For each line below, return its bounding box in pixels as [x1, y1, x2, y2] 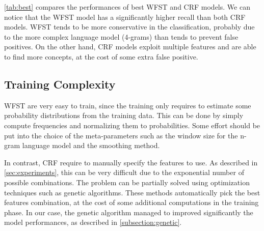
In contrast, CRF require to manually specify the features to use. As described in [4, 157, 258, 167]
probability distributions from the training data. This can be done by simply [4, 110, 244, 121]
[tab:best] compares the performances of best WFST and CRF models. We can [4, 2, 250, 12]
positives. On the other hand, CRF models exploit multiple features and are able [4, 41, 256, 52]
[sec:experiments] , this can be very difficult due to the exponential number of [4, 167, 244, 178]
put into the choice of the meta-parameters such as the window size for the [4, 130, 238, 140]
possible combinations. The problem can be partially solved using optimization [4, 177, 250, 187]
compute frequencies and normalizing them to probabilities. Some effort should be [4, 120, 260, 130]
